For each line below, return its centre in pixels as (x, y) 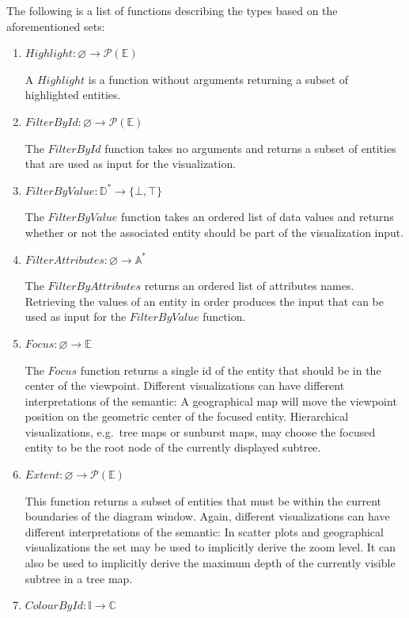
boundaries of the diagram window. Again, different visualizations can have (207, 516)
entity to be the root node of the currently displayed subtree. (173, 447)
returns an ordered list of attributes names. (249, 286)
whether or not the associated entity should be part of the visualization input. (214, 232)
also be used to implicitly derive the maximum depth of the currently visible (210, 563)
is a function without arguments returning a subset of (218, 79)
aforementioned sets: (56, 26)
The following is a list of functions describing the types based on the (172, 10)
